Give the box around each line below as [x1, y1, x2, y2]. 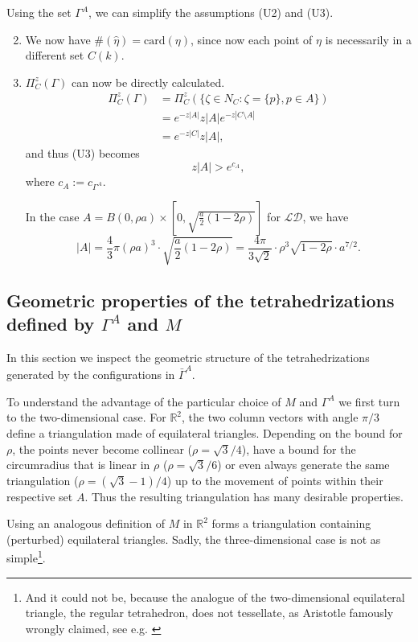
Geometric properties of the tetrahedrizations [6, 287, 395, 312]
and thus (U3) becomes [25, 145, 140, 162]
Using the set [6, 4, 72, 20]
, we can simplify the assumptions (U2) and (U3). [88, 4, 334, 20]
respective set [6, 488, 73, 504]
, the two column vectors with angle [182, 409, 359, 426]
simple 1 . [6, 547, 46, 566]
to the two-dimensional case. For [6, 409, 166, 426]
